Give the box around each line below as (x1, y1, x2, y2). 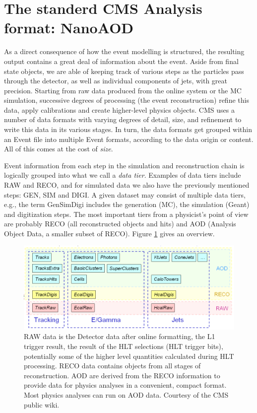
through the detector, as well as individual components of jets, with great (4, 75, 227, 86)
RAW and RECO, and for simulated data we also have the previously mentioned (4, 180, 250, 190)
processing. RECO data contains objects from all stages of (24, 360, 201, 371)
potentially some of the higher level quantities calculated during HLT (24, 350, 234, 361)
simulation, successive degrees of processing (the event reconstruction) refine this (4, 95, 249, 105)
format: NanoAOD (4, 17, 134, 38)
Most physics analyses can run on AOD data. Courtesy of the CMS (24, 389, 229, 400)
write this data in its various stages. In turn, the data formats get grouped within (4, 124, 253, 135)
